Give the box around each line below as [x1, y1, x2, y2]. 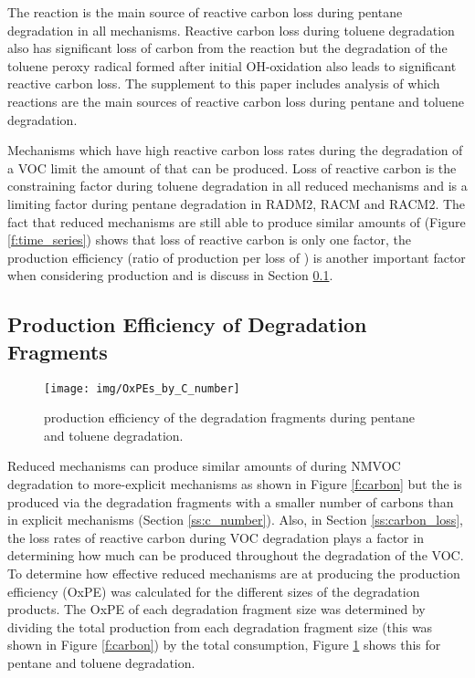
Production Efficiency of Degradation [7, 310, 367, 339]
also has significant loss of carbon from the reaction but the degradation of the [7, 38, 448, 57]
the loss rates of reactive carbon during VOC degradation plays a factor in [7, 527, 424, 547]
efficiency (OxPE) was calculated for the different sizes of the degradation [7, 581, 420, 600]
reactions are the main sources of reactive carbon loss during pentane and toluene [7, 91, 464, 110]
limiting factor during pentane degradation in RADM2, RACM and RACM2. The [7, 193, 466, 213]
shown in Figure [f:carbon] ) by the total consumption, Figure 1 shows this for [7, 635, 441, 654]
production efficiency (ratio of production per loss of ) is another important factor [7, 247, 466, 266]
